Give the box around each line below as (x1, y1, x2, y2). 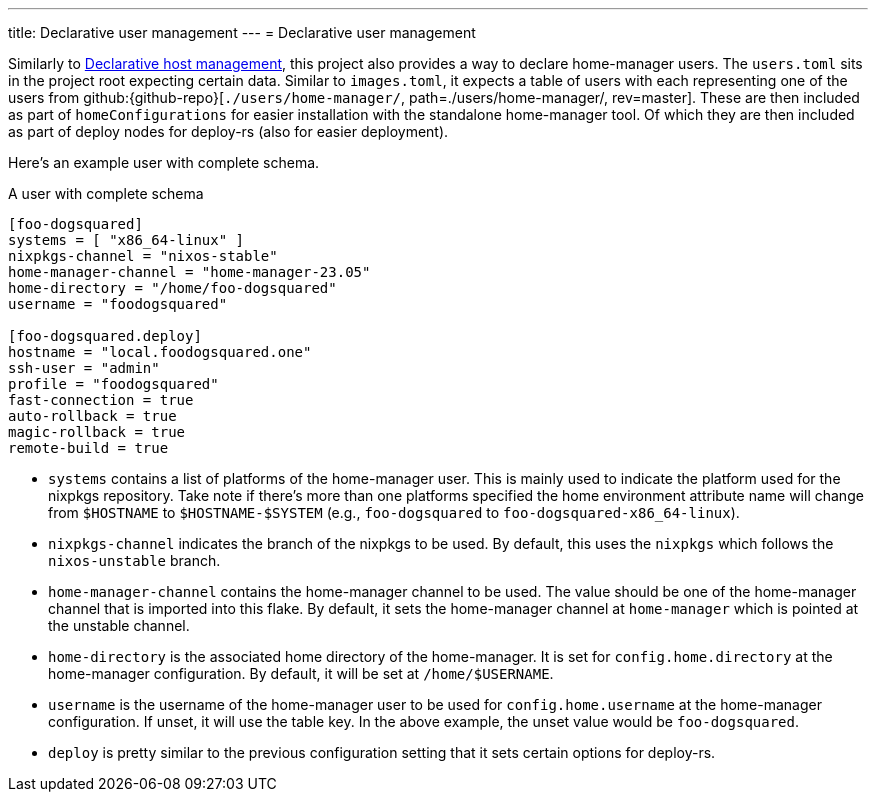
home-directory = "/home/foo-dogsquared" (8, 280, 337, 296)
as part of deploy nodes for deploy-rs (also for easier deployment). (8, 123, 449, 140)
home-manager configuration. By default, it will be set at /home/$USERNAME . (48, 665, 554, 682)
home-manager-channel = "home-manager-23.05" (8, 264, 371, 280)
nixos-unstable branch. (48, 552, 221, 569)
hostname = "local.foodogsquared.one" (8, 344, 312, 360)
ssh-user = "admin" (8, 360, 160, 376)
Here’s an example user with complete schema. (8, 154, 320, 171)
